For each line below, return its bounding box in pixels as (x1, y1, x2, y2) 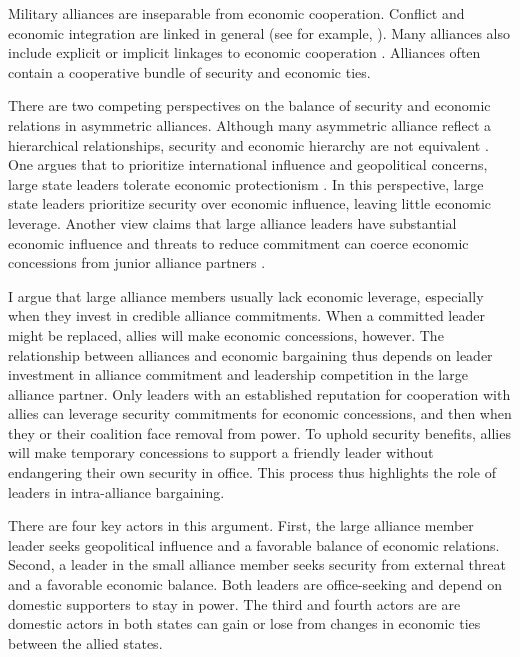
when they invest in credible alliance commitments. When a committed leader (8, 305, 485, 326)
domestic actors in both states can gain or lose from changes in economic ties (8, 613, 481, 634)
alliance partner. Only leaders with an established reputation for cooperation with (8, 383, 511, 404)
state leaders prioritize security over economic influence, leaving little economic (8, 193, 491, 214)
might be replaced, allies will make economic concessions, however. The (8, 324, 444, 345)
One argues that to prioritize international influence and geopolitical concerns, (8, 154, 488, 175)
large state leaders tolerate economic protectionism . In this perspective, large (8, 173, 484, 194)
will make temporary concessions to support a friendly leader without (8, 442, 434, 463)
